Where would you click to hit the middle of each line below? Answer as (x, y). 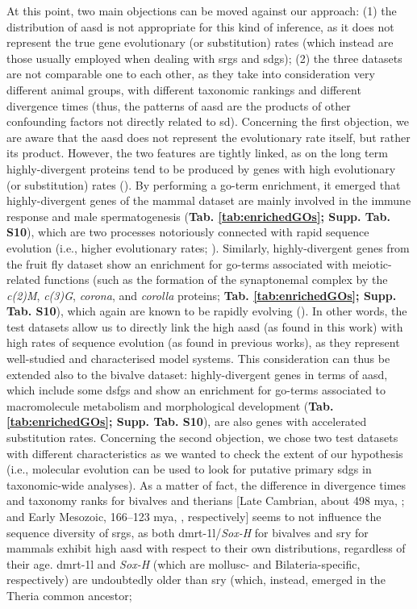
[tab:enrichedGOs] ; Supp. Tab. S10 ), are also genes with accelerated (187, 421)
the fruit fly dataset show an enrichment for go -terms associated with (178, 263)
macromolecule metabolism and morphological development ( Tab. (170, 405)
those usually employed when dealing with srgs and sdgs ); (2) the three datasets (204, 58)
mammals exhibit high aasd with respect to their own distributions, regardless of (206, 548)
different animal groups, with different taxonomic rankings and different (184, 89)
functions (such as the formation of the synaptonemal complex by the (216, 279)
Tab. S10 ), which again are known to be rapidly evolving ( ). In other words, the (207, 311)
